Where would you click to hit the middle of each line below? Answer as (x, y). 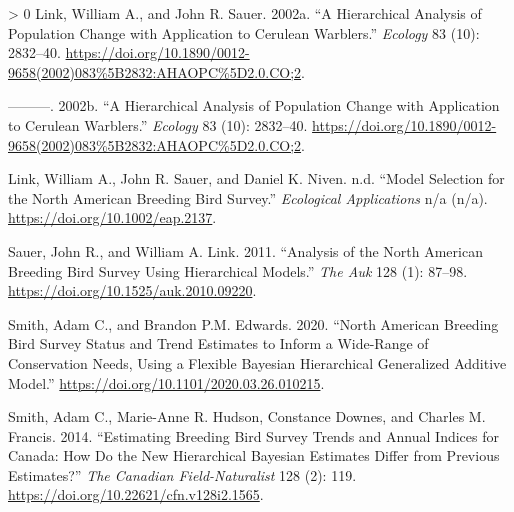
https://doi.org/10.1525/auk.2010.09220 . (132, 290)
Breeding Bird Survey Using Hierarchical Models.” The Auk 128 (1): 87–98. (238, 270)
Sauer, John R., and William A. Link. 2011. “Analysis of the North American (245, 250)
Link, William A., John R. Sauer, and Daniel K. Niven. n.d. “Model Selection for (256, 178)
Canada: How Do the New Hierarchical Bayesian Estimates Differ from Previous (254, 455)
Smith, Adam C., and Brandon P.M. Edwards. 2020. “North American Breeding (253, 323)
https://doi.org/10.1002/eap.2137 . (112, 217)
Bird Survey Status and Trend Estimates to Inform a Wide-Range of (218, 343)
